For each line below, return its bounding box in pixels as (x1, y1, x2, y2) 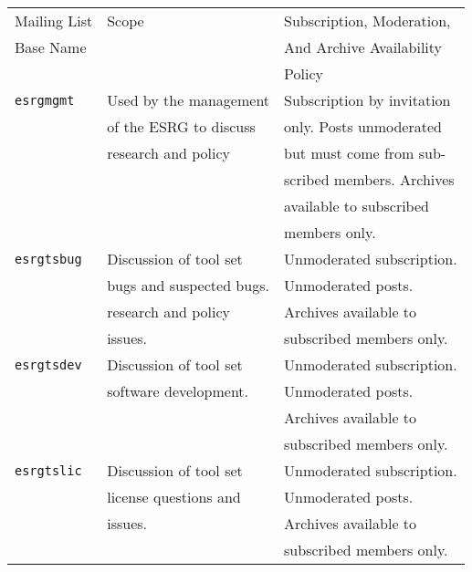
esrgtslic (15, 463, 82, 478)
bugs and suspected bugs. (107, 275, 269, 296)
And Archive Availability (284, 36, 443, 57)
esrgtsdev (15, 357, 82, 372)
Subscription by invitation (284, 89, 451, 110)
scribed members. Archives (284, 169, 455, 190)
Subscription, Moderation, (284, 10, 451, 31)
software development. (107, 380, 249, 401)
